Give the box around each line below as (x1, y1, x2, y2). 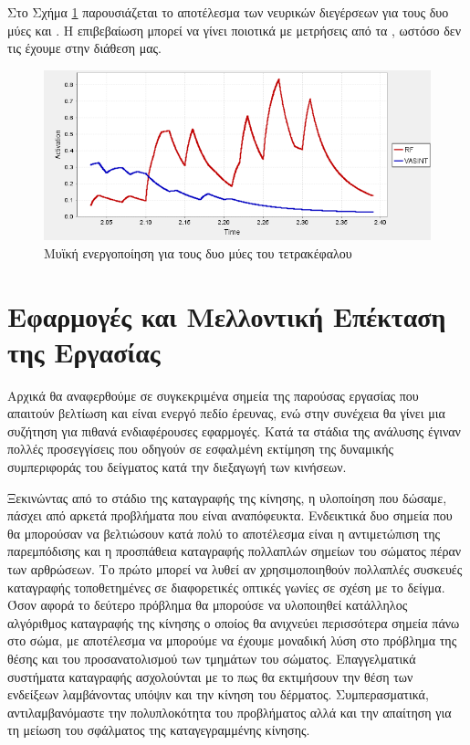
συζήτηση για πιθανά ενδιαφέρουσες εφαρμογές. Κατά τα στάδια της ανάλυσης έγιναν (7, 421, 461, 440)
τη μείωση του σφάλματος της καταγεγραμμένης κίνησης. (7, 720, 310, 740)
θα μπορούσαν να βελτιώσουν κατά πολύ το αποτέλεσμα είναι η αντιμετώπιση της (7, 523, 441, 542)
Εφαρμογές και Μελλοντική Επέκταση (7, 297, 446, 334)
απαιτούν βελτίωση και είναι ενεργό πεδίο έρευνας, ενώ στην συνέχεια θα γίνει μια (7, 404, 445, 423)
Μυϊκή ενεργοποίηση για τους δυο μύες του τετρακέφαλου (44, 243, 352, 262)
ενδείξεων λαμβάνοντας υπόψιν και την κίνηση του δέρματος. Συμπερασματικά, (7, 685, 429, 704)
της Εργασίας (7, 332, 161, 370)
